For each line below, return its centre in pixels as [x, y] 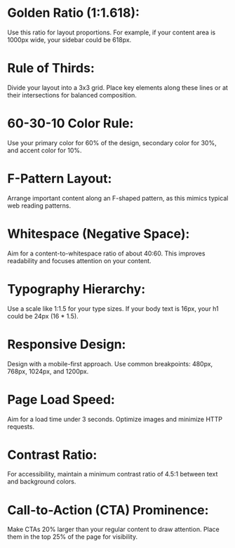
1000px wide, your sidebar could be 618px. [69, 39]
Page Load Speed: [61, 400]
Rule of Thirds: [51, 68]
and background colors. [42, 481]
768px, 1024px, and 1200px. [48, 371]
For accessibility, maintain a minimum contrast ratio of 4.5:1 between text [113, 474]
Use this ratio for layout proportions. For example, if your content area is [112, 32]
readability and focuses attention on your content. [80, 260]
